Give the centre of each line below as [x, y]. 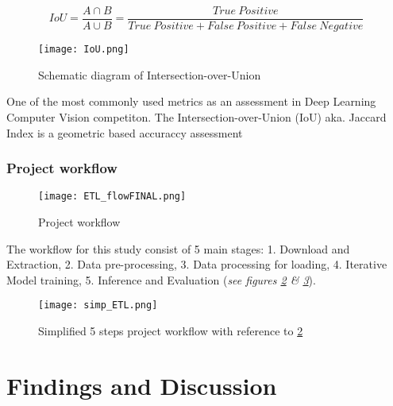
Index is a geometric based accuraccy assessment [125, 132]
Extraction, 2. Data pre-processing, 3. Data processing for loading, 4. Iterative [197, 264]
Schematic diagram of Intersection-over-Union [150, 74]
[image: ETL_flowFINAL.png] [112, 197]
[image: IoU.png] [84, 50]
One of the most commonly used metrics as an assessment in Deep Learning [191, 101]
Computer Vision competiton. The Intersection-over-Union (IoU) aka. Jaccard [196, 116]
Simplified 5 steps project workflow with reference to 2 [171, 331]
